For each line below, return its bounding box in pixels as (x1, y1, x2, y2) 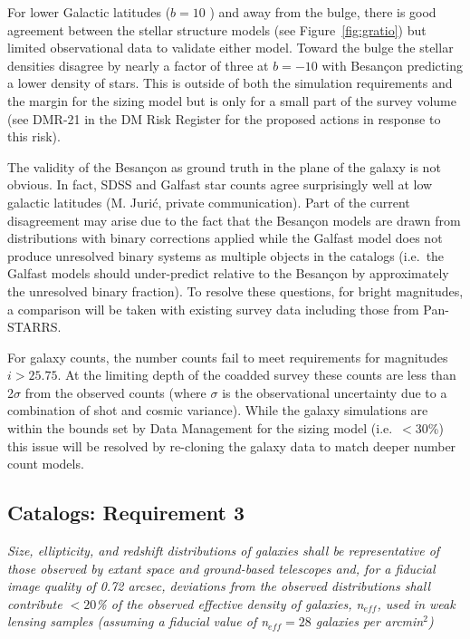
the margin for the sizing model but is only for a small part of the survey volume (7, 91, 456, 110)
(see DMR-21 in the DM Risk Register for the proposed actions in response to (7, 109, 441, 128)
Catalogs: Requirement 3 (7, 499, 245, 527)
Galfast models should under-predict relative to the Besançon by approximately (7, 264, 449, 283)
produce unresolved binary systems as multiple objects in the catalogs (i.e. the (7, 246, 445, 265)
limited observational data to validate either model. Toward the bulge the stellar (7, 38, 454, 57)
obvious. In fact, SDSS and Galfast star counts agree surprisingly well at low (7, 175, 433, 194)
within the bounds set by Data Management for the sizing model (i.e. (7, 419, 393, 438)
